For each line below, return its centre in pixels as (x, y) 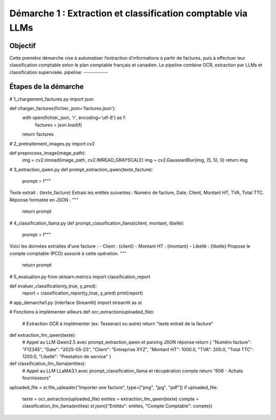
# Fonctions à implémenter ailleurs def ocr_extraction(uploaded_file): (82, 312)
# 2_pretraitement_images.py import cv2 (52, 143)
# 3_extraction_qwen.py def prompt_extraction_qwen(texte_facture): (81, 169)
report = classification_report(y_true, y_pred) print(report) (83, 293)
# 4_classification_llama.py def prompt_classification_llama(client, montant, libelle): (97, 223)
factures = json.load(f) (59, 125)
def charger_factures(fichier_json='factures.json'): (63, 108)
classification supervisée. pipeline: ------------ (59, 72)
